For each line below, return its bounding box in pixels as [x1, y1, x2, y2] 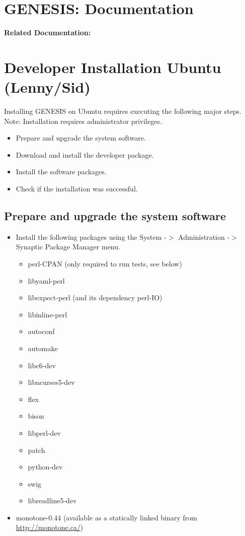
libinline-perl [28, 309, 67, 319]
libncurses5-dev [28, 377, 75, 387]
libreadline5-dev [28, 495, 77, 506]
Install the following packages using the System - [16, 231, 167, 242]
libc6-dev [28, 360, 56, 370]
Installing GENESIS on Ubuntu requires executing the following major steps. [4, 106, 241, 116]
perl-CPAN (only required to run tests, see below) [28, 258, 182, 269]
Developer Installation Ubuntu [4, 56, 221, 77]
